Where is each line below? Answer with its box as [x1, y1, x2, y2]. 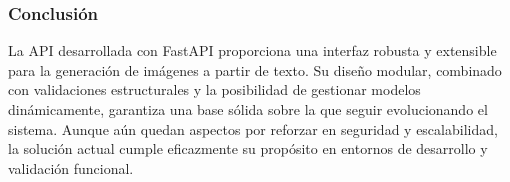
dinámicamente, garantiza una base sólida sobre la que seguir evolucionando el [8, 99, 488, 119]
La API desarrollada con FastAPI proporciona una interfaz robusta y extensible [8, 40, 497, 61]
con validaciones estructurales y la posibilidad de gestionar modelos [8, 79, 421, 100]
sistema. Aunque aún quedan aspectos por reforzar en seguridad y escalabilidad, [8, 118, 498, 139]
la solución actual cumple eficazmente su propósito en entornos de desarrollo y [8, 138, 488, 159]
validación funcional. [8, 157, 134, 178]
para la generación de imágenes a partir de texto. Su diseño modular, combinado [8, 59, 502, 80]
